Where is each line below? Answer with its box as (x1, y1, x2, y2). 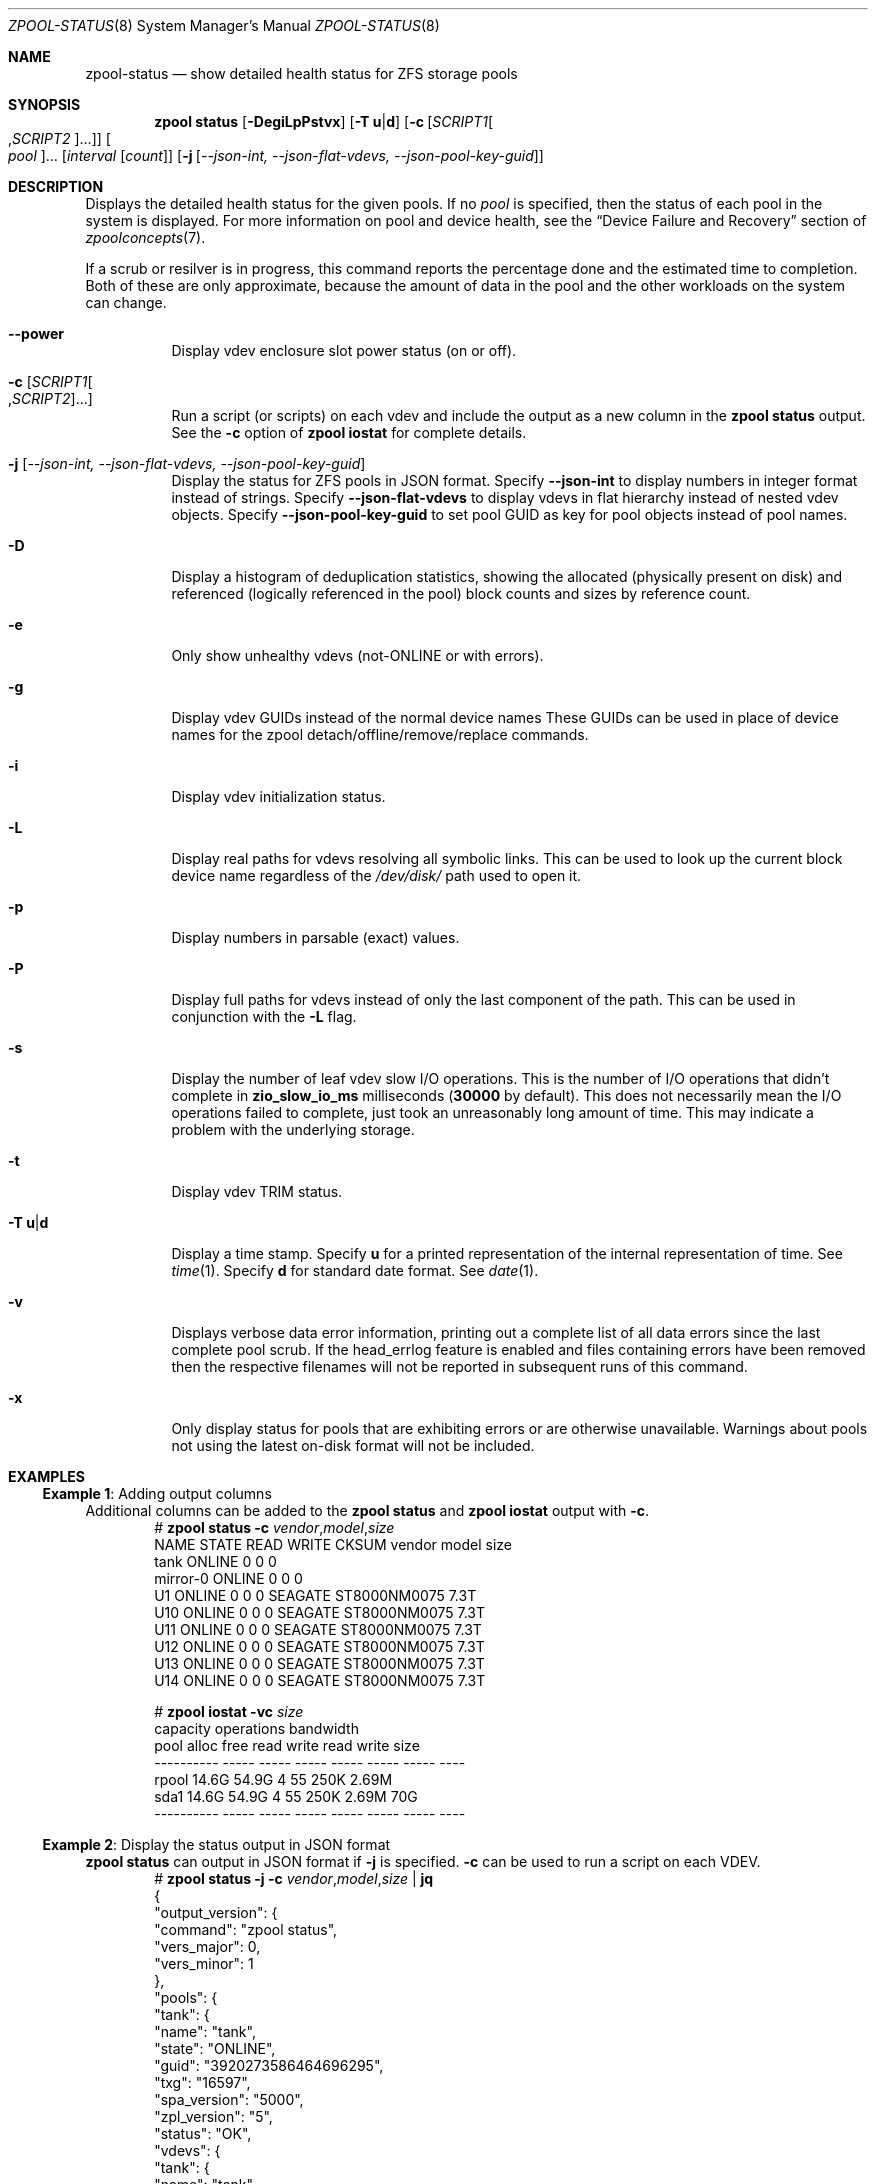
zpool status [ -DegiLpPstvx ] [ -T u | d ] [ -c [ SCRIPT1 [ (154, 113, 494, 130)
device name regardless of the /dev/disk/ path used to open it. (171, 867, 582, 884)
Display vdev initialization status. (171, 788, 386, 805)
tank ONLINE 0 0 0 (154, 1553, 277, 1570)
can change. (85, 294, 167, 311)
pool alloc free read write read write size (154, 1737, 420, 1754)
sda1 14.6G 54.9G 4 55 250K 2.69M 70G (154, 1788, 418, 1805)
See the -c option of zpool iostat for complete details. (171, 424, 527, 441)
